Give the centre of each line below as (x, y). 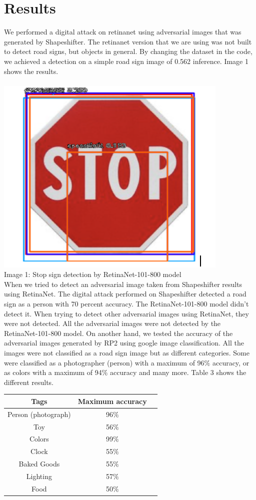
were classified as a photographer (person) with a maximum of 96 (104, 362)
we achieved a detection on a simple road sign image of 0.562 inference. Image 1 (126, 61)
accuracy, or (231, 362)
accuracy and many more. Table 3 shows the (178, 372)
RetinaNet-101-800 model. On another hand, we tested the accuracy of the (118, 333)
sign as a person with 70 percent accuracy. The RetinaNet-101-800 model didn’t (126, 304)
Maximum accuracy (112, 401)
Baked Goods (39, 464)
